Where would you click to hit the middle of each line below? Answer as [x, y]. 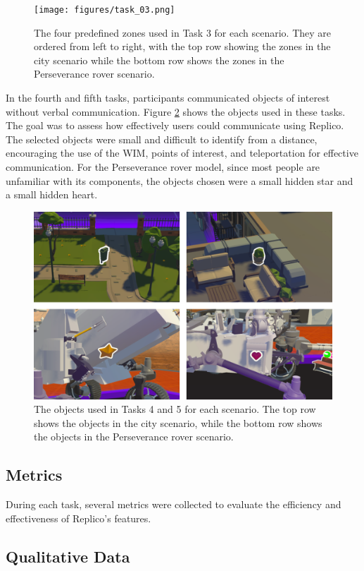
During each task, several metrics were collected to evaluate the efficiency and [174, 504]
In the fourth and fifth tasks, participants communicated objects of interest [168, 98]
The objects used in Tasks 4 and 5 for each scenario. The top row [175, 409]
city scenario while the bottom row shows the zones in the [159, 60]
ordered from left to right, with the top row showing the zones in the [182, 46]
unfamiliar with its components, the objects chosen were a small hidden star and [180, 180]
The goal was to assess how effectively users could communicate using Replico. [175, 125]
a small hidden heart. [52, 194]
